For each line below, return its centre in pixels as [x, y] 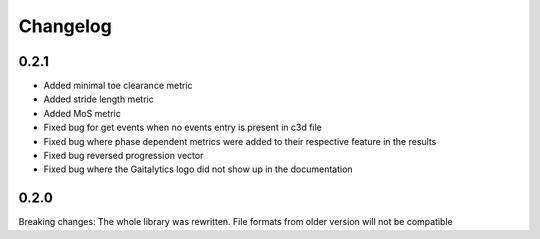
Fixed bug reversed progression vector [123, 156]
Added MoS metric [82, 113]
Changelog [65, 26]
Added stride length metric [98, 99]
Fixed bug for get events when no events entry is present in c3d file [182, 127]
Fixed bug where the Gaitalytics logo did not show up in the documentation [198, 169]
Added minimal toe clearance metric [118, 86]
